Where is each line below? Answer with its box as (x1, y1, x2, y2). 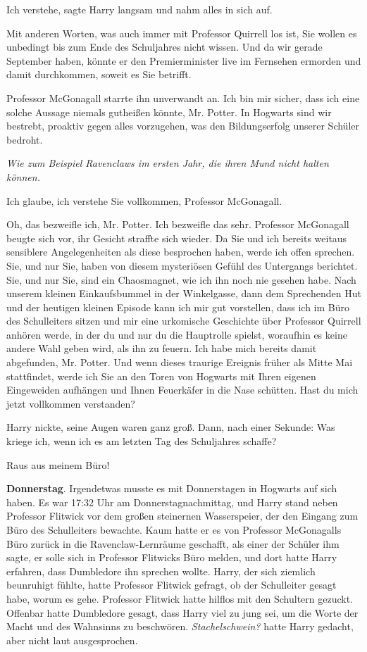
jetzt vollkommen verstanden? (6, 396, 135, 410)
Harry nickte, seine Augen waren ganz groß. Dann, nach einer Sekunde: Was (6, 420, 335, 434)
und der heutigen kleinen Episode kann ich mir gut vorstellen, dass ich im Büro (6, 299, 349, 314)
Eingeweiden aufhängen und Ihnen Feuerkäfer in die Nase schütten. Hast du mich (6, 382, 359, 397)
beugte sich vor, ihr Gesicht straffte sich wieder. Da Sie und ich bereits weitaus (6, 230, 347, 245)
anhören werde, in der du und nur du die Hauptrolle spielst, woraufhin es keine (6, 327, 347, 341)
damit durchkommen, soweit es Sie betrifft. (6, 67, 192, 82)
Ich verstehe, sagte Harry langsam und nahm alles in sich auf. (6, 2, 273, 16)
